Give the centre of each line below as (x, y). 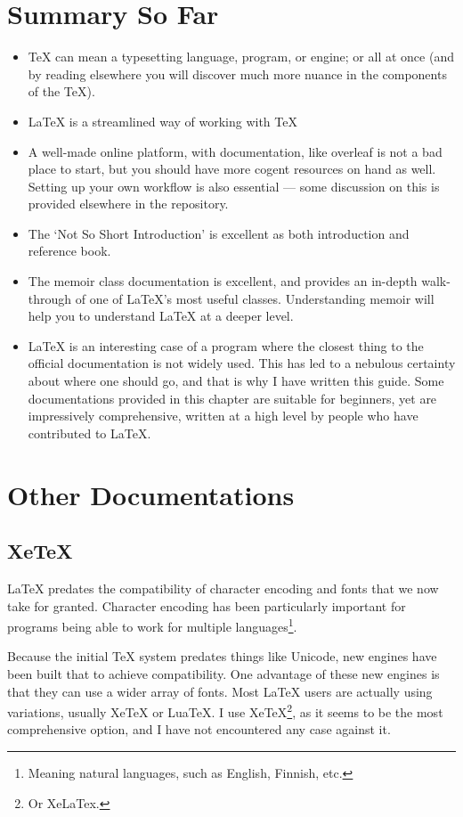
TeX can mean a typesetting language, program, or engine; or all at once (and (241, 57)
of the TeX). (61, 91)
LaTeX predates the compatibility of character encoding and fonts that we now (223, 588)
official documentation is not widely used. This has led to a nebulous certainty (242, 363)
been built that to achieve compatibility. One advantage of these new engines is (223, 674)
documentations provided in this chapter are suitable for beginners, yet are (232, 398)
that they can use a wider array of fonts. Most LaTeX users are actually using (220, 691)
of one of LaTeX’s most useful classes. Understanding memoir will (255, 298)
